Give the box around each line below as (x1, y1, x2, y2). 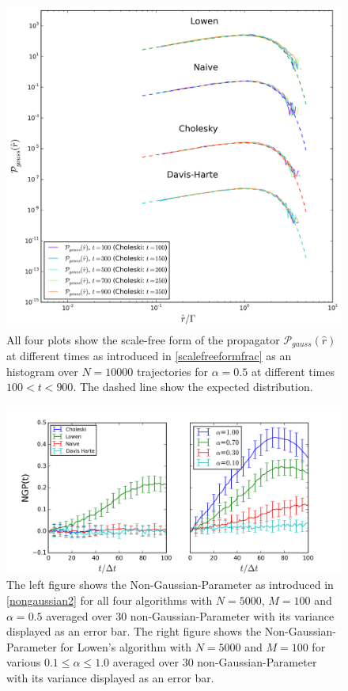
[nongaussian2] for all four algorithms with (6, 592, 213, 609)
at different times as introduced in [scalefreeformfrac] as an (6, 347, 292, 364)
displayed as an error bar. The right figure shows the (6, 623, 262, 640)
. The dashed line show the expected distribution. (73, 378, 313, 395)
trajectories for (137, 363, 209, 379)
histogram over (6, 363, 78, 379)
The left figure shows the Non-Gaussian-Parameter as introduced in (6, 576, 334, 593)
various (6, 654, 41, 670)
